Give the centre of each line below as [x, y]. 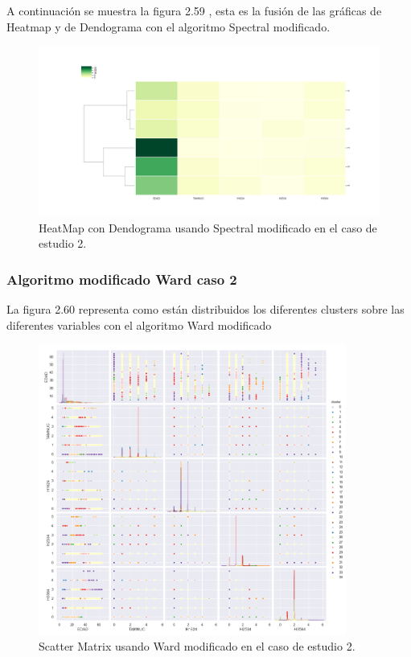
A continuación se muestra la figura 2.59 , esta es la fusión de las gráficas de [194, 10]
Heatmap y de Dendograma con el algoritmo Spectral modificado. [169, 26]
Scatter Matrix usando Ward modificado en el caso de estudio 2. [197, 646]
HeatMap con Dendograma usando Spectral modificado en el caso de [208, 227]
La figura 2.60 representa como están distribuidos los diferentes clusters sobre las [205, 309]
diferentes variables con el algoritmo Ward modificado [139, 324]
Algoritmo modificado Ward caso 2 [122, 279]
